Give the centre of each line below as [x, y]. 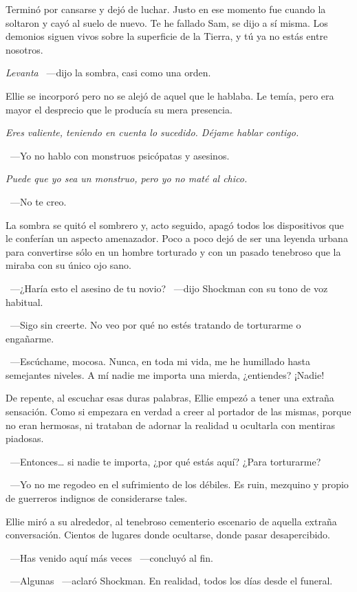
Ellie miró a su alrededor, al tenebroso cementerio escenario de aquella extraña [171, 521]
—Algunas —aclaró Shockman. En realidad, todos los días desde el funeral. [171, 581]
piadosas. [25, 438]
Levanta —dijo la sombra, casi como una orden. [108, 73]
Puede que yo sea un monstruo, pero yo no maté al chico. [127, 178]
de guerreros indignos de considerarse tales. [97, 498]
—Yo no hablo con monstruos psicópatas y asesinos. [120, 155]
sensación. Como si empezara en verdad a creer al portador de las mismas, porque [178, 412]
